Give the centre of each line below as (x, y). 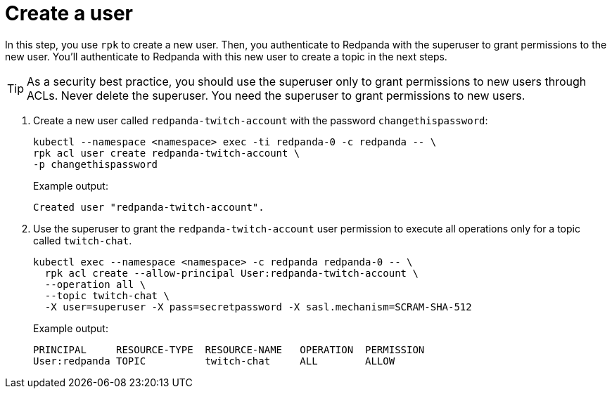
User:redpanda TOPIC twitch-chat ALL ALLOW (214, 361)
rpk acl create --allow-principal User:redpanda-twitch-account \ (231, 273)
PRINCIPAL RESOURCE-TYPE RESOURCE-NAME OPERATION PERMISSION (229, 349)
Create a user (69, 13)
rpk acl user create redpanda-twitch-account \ (167, 153)
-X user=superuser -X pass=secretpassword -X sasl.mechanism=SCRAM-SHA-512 (258, 307)
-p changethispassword (96, 164)
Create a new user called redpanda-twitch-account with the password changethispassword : (261, 120)
